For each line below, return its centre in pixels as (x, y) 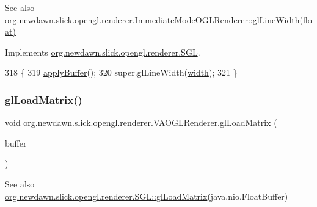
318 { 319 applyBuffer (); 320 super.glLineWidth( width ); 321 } (121, 72)
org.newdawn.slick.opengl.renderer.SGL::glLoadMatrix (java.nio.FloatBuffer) (147, 196)
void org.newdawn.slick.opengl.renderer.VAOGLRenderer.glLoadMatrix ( (141, 122)
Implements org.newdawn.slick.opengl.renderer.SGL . (103, 52)
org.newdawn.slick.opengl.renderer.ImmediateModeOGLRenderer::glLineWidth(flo (158, 19)
